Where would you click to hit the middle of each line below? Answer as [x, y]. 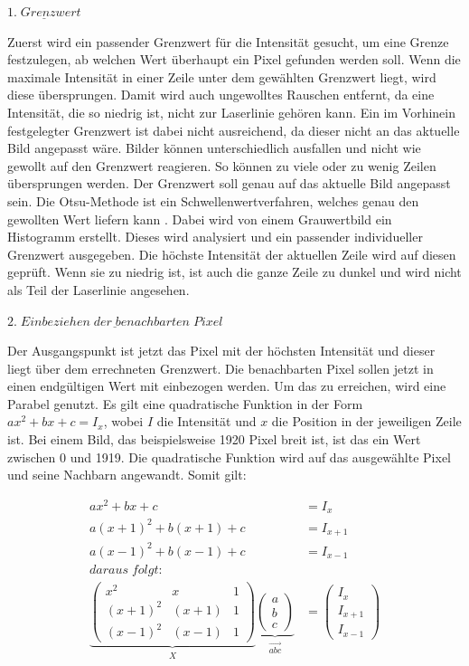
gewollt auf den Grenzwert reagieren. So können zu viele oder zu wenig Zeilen [222, 165]
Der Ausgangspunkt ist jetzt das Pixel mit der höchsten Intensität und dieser [221, 351]
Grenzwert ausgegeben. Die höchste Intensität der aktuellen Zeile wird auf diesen [232, 254]
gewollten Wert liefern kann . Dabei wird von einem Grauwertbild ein [200, 219]
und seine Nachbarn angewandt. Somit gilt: [127, 475]
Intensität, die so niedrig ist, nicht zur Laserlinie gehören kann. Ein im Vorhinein [231, 112]
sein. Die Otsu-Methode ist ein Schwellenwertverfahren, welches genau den [213, 200]
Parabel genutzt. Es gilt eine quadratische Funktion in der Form [185, 403]
